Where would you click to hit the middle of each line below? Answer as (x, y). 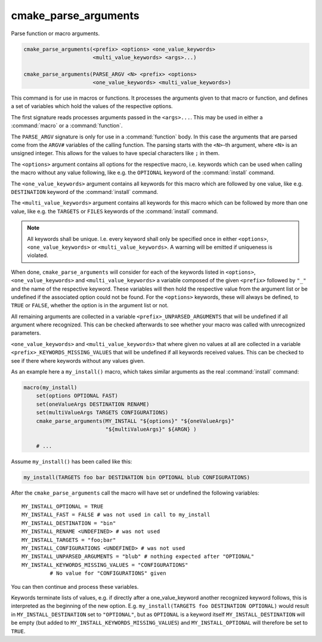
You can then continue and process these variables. (75, 587)
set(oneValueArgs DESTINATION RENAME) (93, 404)
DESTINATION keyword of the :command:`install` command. (85, 192)
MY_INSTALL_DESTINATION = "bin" (69, 523)
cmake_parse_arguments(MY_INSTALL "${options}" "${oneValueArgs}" (135, 421)
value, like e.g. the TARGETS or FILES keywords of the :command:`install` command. (114, 211)
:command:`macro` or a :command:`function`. (67, 126)
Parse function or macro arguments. (55, 33)
